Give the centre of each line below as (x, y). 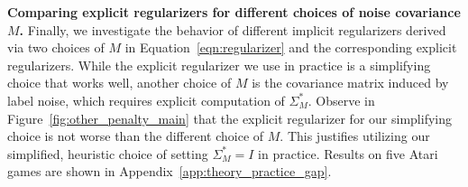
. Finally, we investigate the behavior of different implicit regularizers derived (233, 29)
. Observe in (341, 100)
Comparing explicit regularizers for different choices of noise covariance (234, 12)
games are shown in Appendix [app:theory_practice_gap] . (170, 171)
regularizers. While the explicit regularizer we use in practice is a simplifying (219, 65)
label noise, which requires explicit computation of (146, 100)
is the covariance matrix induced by (350, 83)
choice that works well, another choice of (119, 83)
